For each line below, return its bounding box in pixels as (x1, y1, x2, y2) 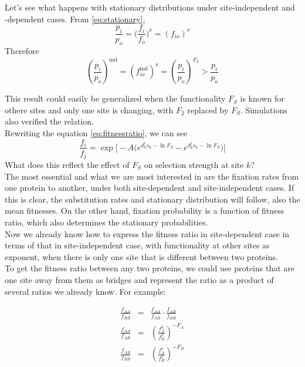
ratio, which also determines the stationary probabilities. (5, 216, 208, 228)
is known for (240, 92, 284, 105)
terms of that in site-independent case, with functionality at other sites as (5, 239, 270, 251)
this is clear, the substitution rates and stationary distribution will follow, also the (5, 193, 300, 205)
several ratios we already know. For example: (5, 285, 166, 297)
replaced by (187, 103, 229, 116)
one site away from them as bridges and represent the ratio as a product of (5, 273, 274, 285)
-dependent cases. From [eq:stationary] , (5, 12, 145, 25)
